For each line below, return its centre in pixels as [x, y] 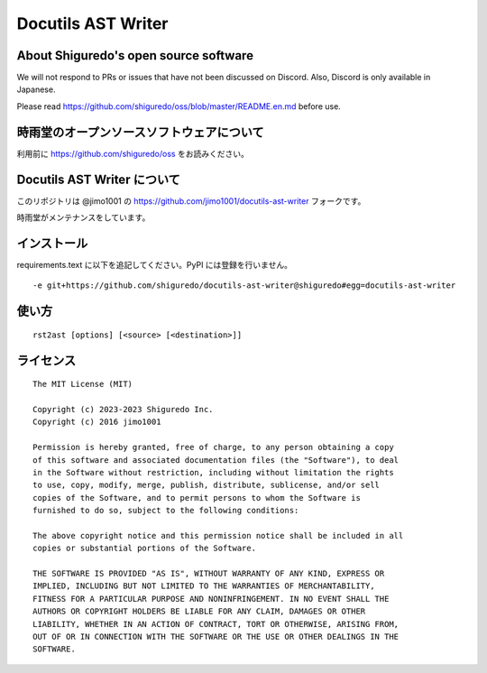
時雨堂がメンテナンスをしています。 [83, 217]
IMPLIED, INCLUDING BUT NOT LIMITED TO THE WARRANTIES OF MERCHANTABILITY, [204, 586]
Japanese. [36, 89]
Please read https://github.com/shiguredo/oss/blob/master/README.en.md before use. [179, 106]
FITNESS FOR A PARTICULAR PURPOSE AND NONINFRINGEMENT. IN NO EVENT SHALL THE [211, 599]
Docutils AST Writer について [98, 179]
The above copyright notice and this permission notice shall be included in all [218, 535]
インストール [52, 243]
